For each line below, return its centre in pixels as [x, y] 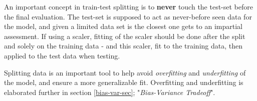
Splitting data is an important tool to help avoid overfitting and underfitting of [125, 72]
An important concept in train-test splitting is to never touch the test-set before [128, 6]
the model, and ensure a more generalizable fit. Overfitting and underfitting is [124, 82]
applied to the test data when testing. [62, 55]
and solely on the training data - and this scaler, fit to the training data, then [123, 46]
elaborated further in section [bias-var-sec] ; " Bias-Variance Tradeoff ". [110, 92]
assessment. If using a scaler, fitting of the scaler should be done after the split [125, 36]
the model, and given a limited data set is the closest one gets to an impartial [123, 26]
